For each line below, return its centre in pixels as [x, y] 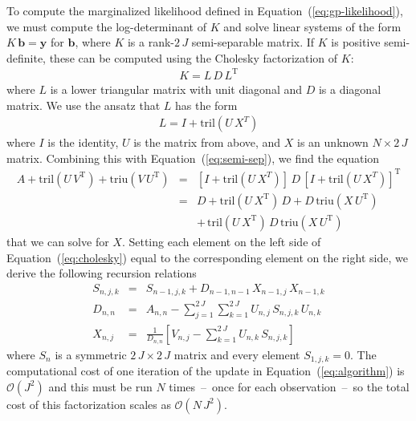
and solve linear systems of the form [312, 26]
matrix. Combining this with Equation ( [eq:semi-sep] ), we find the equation [193, 158]
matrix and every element [237, 354]
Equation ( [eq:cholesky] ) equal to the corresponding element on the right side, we [207, 257]
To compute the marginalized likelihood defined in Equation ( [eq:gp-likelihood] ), [205, 10]
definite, [27, 57]
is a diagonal [350, 89]
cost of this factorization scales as [89, 404]
